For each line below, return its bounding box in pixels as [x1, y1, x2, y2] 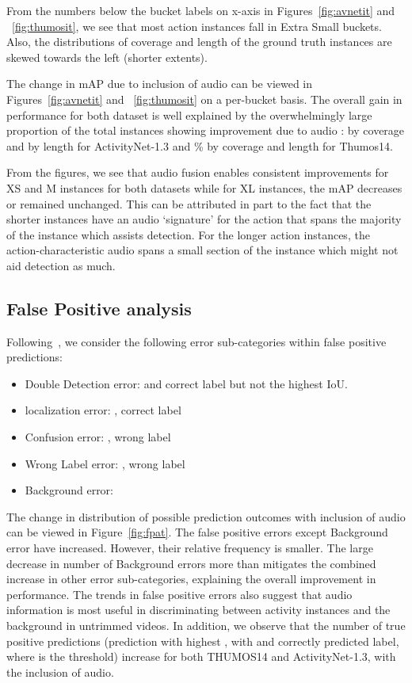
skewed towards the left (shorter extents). [6, 48, 208, 65]
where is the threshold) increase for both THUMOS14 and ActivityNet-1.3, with [6, 648, 396, 665]
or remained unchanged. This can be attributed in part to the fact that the [6, 195, 372, 212]
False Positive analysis [6, 296, 192, 320]
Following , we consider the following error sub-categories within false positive [6, 333, 387, 349]
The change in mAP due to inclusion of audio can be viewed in [6, 75, 313, 92]
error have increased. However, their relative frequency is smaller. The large [6, 540, 373, 556]
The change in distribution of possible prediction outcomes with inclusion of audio [6, 508, 406, 525]
